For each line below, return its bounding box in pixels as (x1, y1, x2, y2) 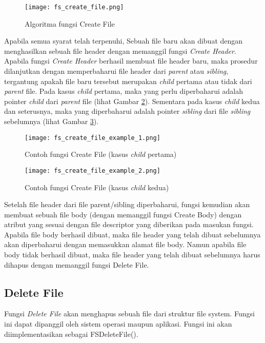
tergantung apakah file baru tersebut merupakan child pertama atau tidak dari (4, 75, 252, 86)
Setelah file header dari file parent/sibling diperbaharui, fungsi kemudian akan (4, 199, 250, 210)
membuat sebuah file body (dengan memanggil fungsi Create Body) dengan (4, 209, 242, 219)
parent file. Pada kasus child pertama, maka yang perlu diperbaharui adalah (4, 86, 243, 96)
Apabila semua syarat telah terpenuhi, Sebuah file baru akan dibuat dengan (4, 35, 243, 46)
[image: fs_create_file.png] (25, 4, 124, 11)
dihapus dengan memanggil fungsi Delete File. (4, 259, 149, 270)
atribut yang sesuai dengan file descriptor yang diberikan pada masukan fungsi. (4, 219, 254, 230)
